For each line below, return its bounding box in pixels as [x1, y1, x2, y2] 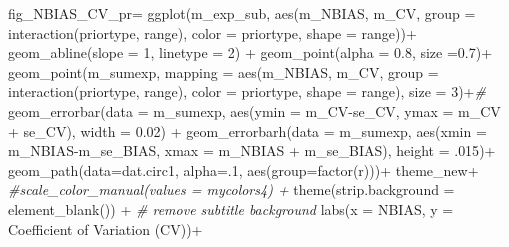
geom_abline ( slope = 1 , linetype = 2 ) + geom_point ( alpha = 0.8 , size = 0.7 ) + [8, 42, 493, 63]
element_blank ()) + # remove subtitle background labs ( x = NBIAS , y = [8, 198, 454, 219]
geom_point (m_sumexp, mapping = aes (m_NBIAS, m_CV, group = [8, 61, 439, 82]
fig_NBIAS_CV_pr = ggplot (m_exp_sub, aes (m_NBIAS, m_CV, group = [8, 3, 476, 23]
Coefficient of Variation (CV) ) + [8, 218, 203, 239]
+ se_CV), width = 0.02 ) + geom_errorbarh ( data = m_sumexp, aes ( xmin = [8, 120, 487, 141]
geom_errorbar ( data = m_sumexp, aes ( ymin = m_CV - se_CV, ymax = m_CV [8, 100, 501, 121]
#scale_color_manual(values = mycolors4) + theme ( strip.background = [8, 179, 455, 200]
